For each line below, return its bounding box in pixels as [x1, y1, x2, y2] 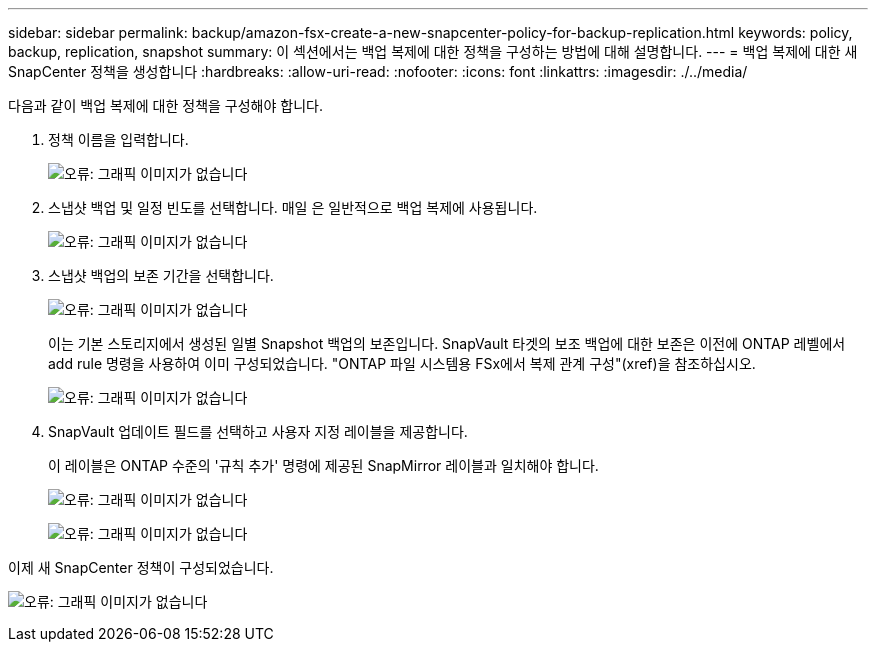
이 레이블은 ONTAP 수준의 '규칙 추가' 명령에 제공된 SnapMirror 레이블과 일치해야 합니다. [48, 457, 599, 474]
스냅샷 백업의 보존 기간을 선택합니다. [48, 267, 274, 284]
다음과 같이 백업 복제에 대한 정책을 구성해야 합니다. [8, 97, 323, 114]
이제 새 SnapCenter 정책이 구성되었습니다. [8, 559, 274, 576]
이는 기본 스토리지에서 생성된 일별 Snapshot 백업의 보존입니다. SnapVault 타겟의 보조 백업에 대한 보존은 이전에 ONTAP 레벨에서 [48, 335, 846, 352]
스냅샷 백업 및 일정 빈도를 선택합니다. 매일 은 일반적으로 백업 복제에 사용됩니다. [48, 199, 538, 216]
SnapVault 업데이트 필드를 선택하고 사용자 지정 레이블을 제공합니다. [48, 423, 468, 440]
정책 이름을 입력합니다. [48, 131, 189, 148]
